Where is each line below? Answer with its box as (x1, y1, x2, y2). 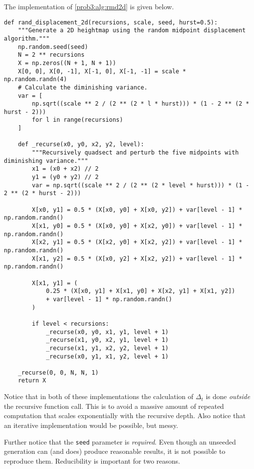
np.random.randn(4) (4, 76, 67, 83)
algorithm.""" (4, 35, 50, 42)
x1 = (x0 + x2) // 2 (32, 165, 99, 173)
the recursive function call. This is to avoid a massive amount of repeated (4, 401, 224, 411)
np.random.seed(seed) (18, 43, 88, 50)
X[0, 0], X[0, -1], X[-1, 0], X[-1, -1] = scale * (18, 67, 186, 75)
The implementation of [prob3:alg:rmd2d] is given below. (4, 1, 174, 11)
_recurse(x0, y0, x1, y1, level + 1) (46, 328, 169, 335)
